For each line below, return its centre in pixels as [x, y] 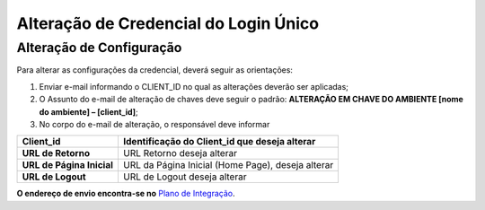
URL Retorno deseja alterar [180, 153]
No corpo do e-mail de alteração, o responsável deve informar [154, 124]
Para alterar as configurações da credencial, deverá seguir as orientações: [155, 70]
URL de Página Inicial [68, 165]
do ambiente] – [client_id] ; [88, 111]
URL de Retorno [56, 153]
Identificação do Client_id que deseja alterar [219, 142]
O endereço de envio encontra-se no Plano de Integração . [126, 194]
